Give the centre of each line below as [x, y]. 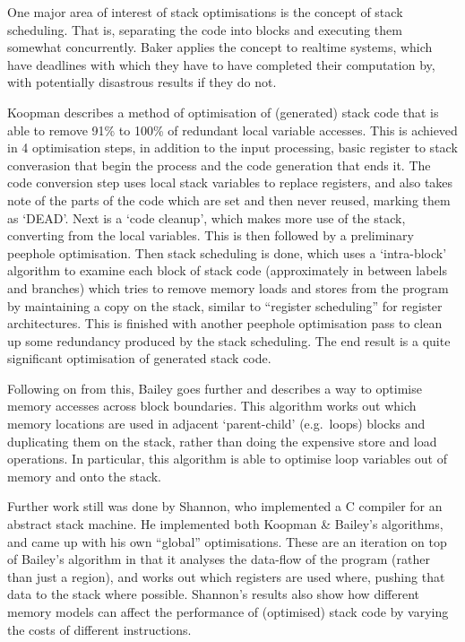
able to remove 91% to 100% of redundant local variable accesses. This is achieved [232, 130]
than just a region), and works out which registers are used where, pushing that [226, 576]
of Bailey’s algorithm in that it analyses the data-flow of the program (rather [219, 559]
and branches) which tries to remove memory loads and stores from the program [228, 287]
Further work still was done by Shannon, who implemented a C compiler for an [225, 506]
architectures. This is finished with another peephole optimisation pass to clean [225, 323]
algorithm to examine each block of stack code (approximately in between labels [227, 270]
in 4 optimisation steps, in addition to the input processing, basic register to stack [232, 147]
